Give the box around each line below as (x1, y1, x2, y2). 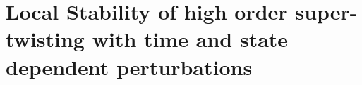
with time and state (92, 25, 289, 53)
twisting (6, 25, 85, 53)
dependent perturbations (6, 52, 253, 81)
